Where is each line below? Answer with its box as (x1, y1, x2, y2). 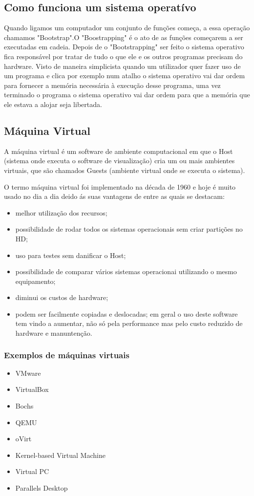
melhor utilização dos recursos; (15, 207, 107, 217)
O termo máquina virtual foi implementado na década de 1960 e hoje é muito (4, 181, 236, 192)
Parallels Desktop (15, 483, 68, 493)
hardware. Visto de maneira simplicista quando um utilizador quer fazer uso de (4, 61, 241, 71)
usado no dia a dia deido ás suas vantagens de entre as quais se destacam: (4, 191, 225, 201)
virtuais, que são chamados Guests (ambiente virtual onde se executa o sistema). (4, 165, 245, 175)
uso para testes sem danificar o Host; (15, 250, 126, 260)
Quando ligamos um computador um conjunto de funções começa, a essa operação (4, 22, 250, 33)
